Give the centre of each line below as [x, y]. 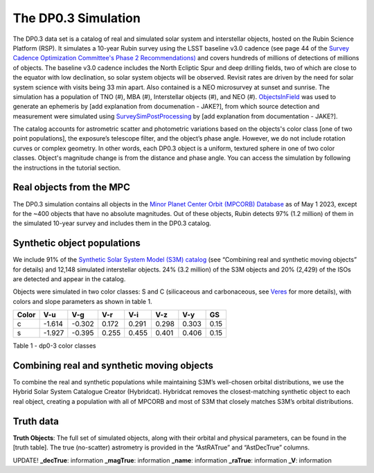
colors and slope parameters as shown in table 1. [82, 301]
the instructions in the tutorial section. [67, 168]
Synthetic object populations [77, 243]
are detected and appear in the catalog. [69, 279]
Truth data [36, 421]
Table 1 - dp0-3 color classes [54, 346]
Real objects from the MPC [72, 187]
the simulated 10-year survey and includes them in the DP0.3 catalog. [112, 223]
